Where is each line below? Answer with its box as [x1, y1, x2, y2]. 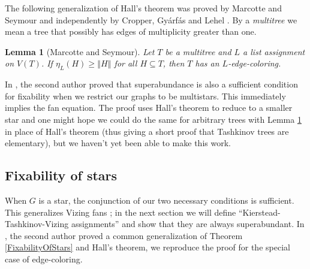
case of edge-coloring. [5, 252, 83, 265]
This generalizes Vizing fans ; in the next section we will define [5, 205, 236, 218]
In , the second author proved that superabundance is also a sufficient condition [5, 78, 298, 90]
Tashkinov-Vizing [5, 217, 69, 230]
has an [195, 57, 219, 69]
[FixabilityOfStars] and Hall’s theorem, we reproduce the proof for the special [5, 241, 290, 253]
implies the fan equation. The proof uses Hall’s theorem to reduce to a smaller [5, 101, 293, 114]
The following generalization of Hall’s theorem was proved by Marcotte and [5, 2, 282, 14]
